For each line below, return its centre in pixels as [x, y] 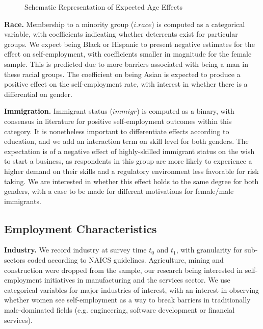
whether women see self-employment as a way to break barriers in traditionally [127, 300]
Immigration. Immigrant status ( [58, 111]
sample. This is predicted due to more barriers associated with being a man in [126, 64]
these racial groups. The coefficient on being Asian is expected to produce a [122, 74]
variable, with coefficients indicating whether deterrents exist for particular [121, 34]
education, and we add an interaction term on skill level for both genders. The [126, 141]
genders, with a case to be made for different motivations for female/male [119, 191]
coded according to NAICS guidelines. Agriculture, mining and [126, 260]
